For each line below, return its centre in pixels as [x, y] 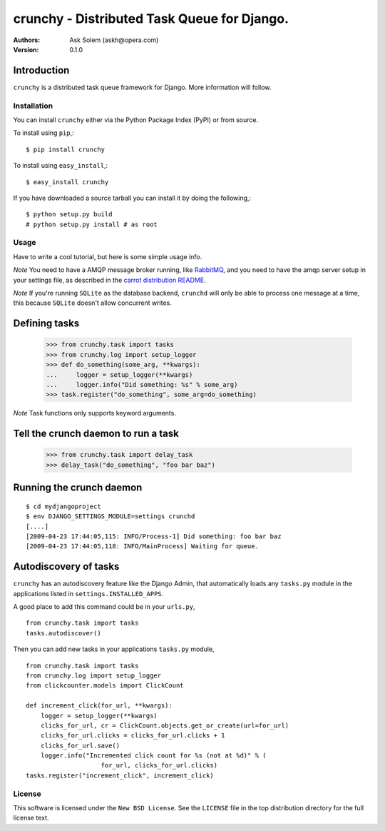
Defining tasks [46, 324]
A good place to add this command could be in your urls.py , [104, 606]
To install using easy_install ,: [61, 166]
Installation [33, 106]
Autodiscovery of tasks [66, 566]
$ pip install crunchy [66, 149]
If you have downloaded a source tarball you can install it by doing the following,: [132, 198]
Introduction [41, 70]
